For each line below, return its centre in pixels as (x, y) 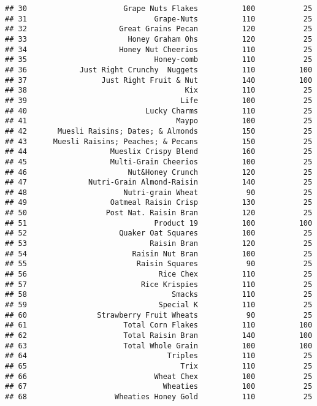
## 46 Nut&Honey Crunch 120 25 (159, 172)
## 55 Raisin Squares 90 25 (159, 264)
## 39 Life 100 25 (159, 100)
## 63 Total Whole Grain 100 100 (159, 346)
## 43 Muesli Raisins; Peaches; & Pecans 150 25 (159, 141)
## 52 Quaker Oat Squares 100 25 (159, 233)
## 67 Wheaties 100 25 (159, 387)
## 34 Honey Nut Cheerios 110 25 (159, 49)
